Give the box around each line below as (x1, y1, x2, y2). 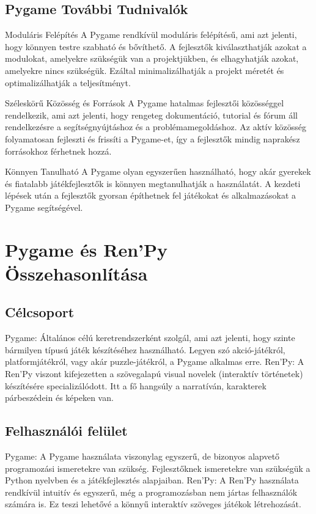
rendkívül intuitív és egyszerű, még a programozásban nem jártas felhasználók (5, 485, 298, 498)
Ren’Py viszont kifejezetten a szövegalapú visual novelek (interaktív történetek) (5, 367, 303, 380)
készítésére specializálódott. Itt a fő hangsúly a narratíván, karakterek (5, 379, 266, 392)
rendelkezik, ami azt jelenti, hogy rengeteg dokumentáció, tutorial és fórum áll (5, 108, 298, 121)
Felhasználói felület (5, 421, 128, 440)
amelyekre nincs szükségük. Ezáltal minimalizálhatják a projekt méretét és (5, 64, 284, 76)
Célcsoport (5, 303, 75, 321)
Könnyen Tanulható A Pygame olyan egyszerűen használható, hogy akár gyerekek (5, 165, 311, 178)
